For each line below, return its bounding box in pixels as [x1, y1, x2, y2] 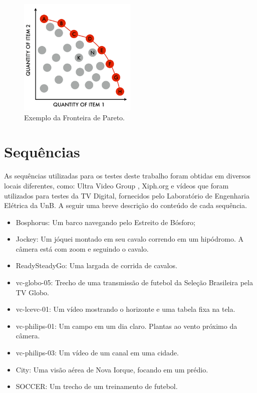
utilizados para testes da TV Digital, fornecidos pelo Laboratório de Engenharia [4, 190, 249, 201]
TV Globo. [16, 287, 50, 297]
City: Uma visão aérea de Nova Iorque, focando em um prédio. [16, 364, 208, 374]
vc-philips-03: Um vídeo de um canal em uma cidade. [16, 347, 179, 358]
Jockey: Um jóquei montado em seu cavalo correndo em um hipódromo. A [16, 234, 243, 244]
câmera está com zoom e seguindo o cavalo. [16, 243, 149, 254]
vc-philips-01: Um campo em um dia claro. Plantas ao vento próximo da [16, 320, 237, 331]
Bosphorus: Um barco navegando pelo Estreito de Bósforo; [16, 217, 195, 227]
